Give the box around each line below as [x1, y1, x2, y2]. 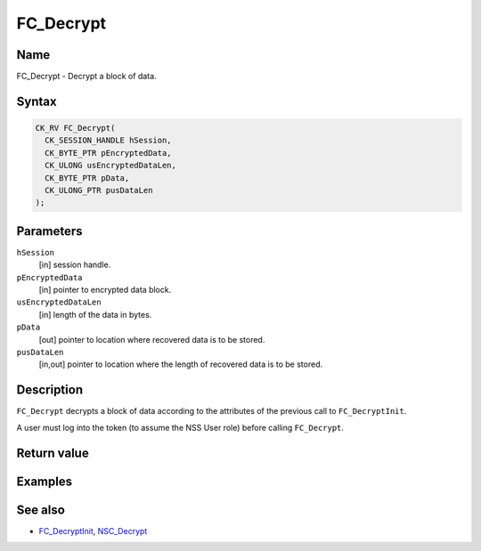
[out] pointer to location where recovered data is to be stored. [38, 334, 265, 344]
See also [16, 502, 66, 517]
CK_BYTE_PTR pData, [45, 173, 130, 182]
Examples [16, 474, 73, 489]
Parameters [16, 223, 83, 239]
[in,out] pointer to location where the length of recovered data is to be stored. [38, 359, 323, 369]
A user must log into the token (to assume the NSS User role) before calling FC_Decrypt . [16, 422, 345, 433]
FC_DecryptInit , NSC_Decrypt [38, 525, 148, 536]
